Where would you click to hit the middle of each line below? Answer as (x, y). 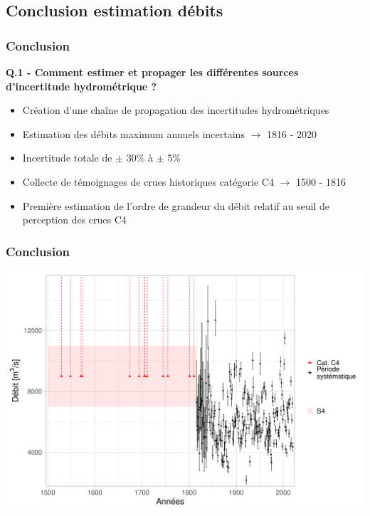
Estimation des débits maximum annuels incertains (133, 133)
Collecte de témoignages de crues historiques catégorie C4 (148, 181)
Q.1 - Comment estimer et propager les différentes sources (152, 72)
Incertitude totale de (67, 158)
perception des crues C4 (74, 220)
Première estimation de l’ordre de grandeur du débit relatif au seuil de (176, 205)
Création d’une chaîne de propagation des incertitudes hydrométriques (176, 110)
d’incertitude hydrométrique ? (81, 86)
